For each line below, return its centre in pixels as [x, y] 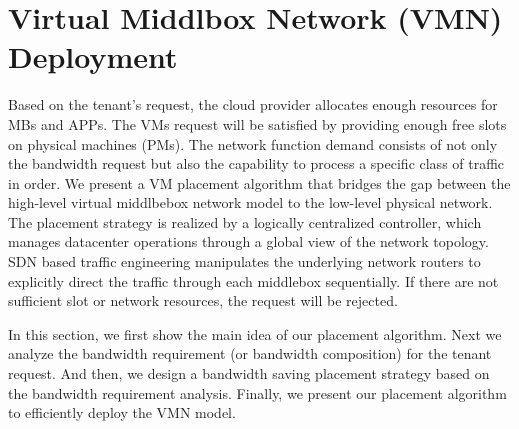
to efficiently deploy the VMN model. [122, 412]
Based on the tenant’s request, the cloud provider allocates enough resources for [253, 104]
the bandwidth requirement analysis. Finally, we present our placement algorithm [257, 392]
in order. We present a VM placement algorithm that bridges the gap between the [259, 182]
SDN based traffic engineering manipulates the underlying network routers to [244, 261]
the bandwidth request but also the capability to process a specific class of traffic [256, 163]
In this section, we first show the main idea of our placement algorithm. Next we [255, 333]
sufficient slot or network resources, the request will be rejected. [203, 300]
